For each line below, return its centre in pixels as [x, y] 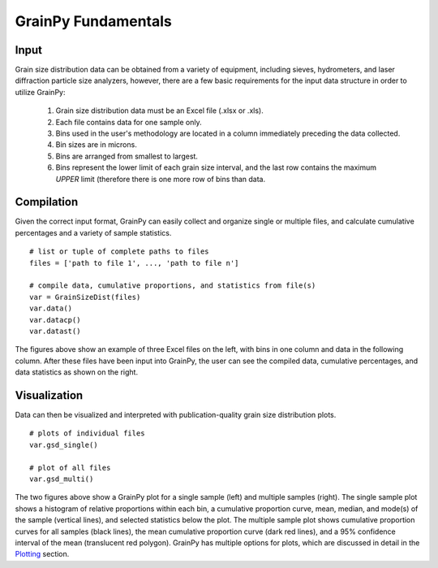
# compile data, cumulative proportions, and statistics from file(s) [173, 286]
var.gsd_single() [64, 444]
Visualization [49, 395]
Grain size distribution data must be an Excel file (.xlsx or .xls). [159, 111]
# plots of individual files [87, 434]
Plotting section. [42, 554]
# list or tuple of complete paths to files [120, 251]
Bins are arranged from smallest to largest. [127, 156]
